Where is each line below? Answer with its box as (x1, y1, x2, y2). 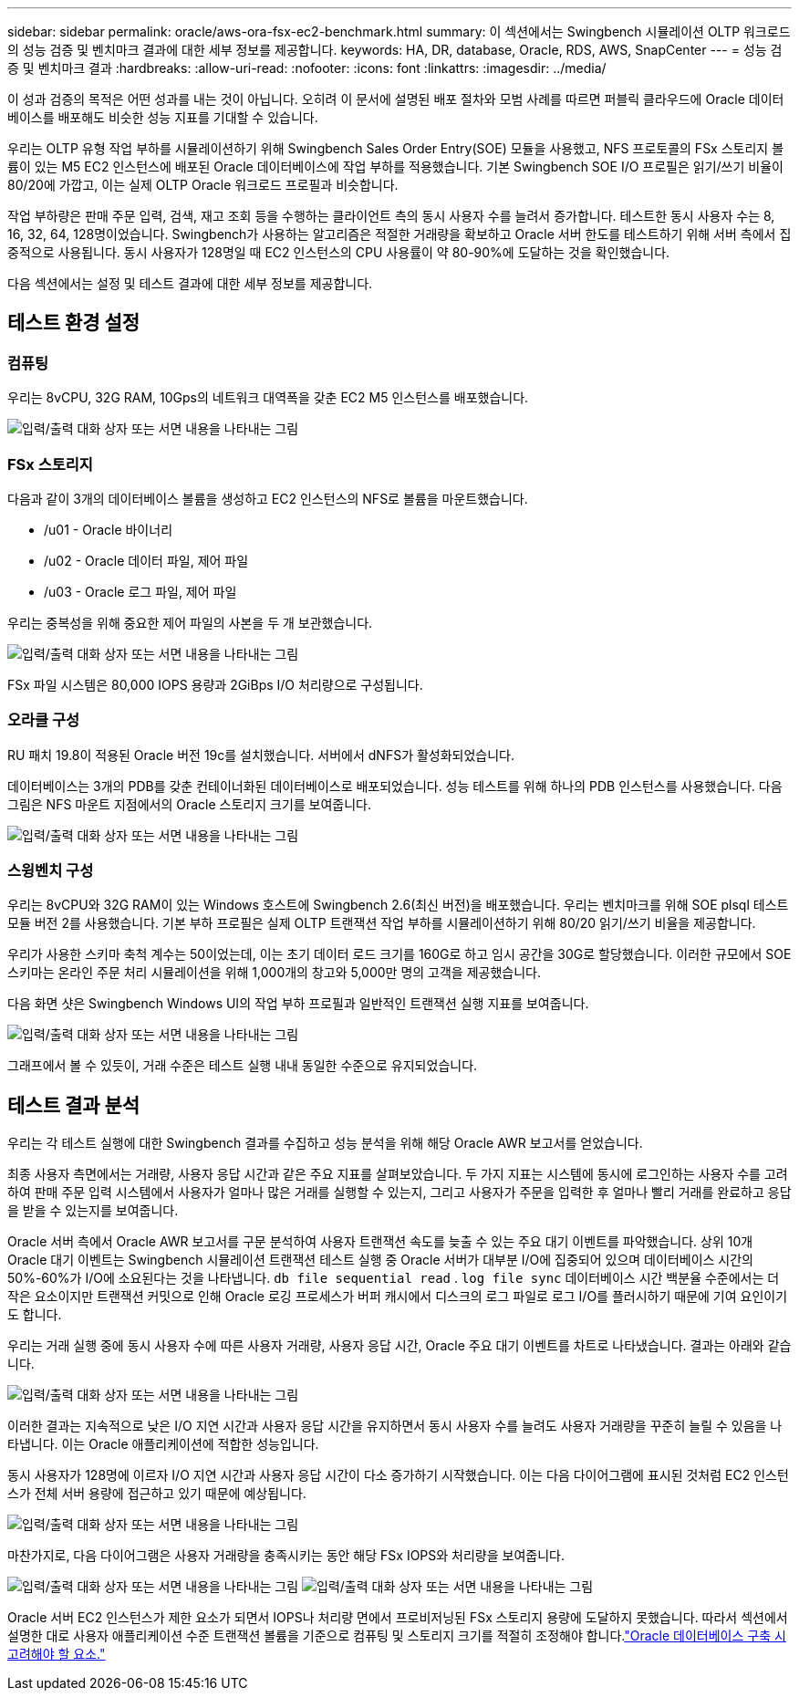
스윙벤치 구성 (7, 861, 94, 880)
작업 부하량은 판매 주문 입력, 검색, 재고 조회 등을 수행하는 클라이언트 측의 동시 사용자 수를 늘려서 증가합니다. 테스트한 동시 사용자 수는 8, (7, 208, 775, 224)
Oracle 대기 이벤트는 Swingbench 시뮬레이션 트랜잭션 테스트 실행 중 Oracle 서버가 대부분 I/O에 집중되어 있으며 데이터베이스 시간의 (7, 1252, 753, 1268)
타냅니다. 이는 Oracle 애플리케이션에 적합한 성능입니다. (7, 1436, 319, 1453)
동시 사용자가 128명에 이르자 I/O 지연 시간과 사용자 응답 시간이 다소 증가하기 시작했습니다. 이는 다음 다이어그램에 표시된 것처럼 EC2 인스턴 (7, 1467, 789, 1484)
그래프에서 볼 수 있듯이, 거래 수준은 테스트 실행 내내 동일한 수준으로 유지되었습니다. (7, 1057, 478, 1074)
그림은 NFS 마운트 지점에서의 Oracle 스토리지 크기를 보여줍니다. (7, 796, 372, 812)
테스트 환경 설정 (7, 311, 140, 335)
